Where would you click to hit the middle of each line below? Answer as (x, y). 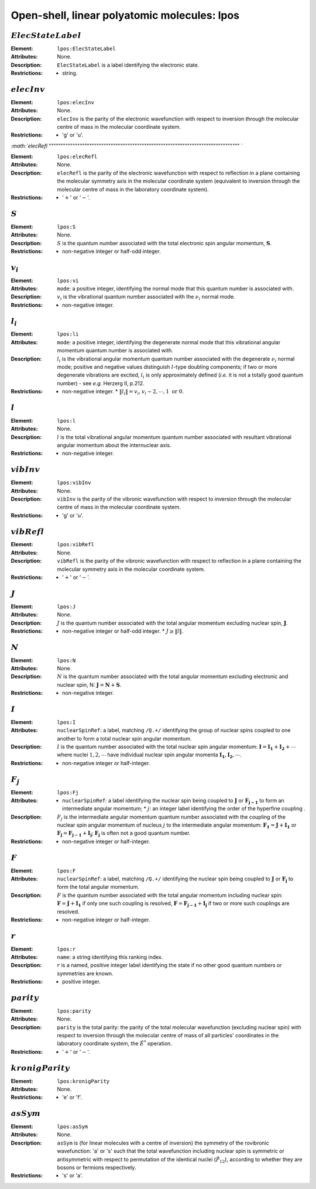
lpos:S (66, 227)
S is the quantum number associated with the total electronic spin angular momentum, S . (164, 243)
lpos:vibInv (74, 483)
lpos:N (66, 660)
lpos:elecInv (76, 102)
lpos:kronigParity (83, 1081)
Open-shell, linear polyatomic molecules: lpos (125, 15)
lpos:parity (74, 1011)
